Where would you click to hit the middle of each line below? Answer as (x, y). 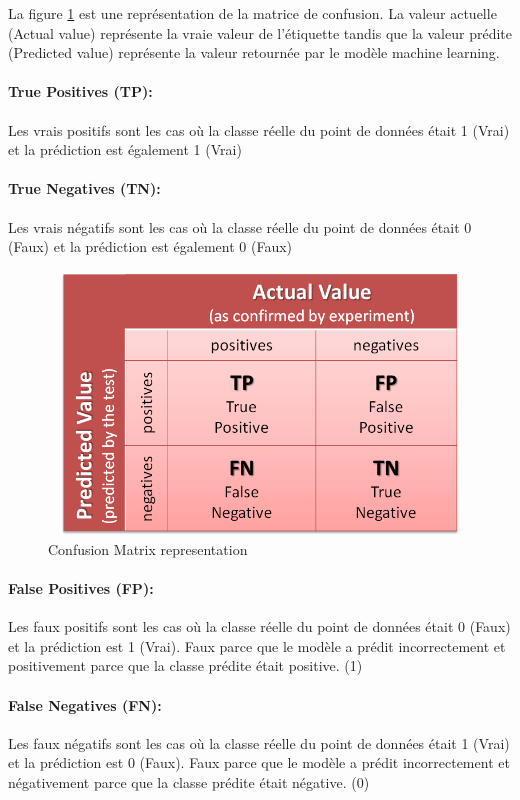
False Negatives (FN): (85, 704)
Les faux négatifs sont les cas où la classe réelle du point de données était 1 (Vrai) (259, 742)
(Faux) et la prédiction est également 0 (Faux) (150, 246)
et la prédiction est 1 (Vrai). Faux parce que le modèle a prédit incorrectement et (257, 645)
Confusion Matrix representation (148, 548)
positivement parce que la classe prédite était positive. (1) (185, 665)
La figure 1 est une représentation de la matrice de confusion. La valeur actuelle (252, 13)
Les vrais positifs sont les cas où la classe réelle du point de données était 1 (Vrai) (259, 129)
